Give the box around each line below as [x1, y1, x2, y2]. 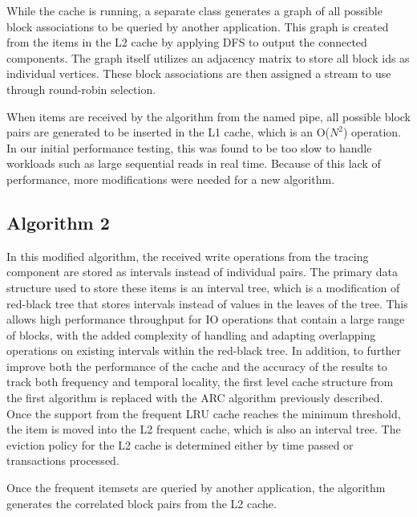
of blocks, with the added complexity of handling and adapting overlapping [6, 326, 376, 343]
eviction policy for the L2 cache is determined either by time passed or [6, 436, 354, 453]
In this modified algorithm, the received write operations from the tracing [6, 247, 369, 264]
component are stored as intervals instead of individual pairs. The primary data [6, 263, 398, 280]
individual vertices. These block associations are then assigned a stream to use [6, 65, 391, 82]
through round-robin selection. [6, 80, 156, 97]
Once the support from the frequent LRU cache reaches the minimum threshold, [6, 405, 401, 421]
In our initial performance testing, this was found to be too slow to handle [6, 139, 372, 156]
